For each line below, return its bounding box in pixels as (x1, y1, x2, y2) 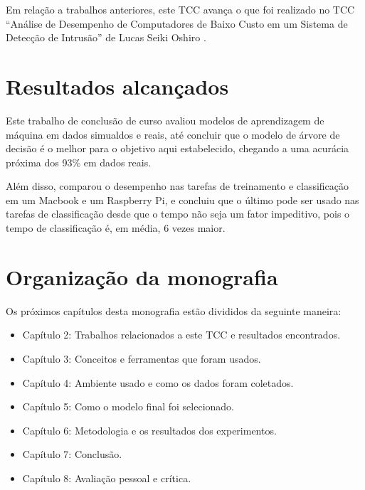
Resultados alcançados (6, 71, 229, 100)
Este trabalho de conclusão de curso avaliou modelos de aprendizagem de (6, 112, 324, 127)
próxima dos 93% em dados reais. (6, 154, 152, 169)
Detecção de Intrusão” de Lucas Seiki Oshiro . (6, 30, 206, 45)
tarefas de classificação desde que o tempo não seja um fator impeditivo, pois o (6, 206, 350, 221)
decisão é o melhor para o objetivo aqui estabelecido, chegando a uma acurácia (6, 141, 349, 156)
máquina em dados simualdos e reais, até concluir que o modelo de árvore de (6, 127, 340, 142)
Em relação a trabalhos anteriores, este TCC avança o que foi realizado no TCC (6, 2, 355, 16)
